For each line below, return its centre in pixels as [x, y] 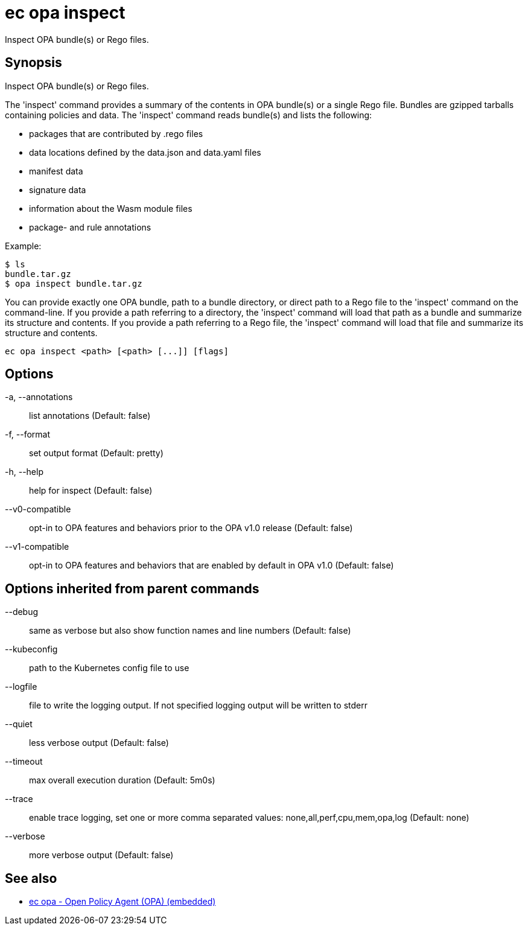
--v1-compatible [37, 547]
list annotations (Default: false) [90, 416]
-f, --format [28, 435]
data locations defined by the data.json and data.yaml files [145, 152]
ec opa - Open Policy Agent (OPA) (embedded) [122, 902]
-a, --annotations [39, 397]
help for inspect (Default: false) [91, 491]
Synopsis [33, 63]
